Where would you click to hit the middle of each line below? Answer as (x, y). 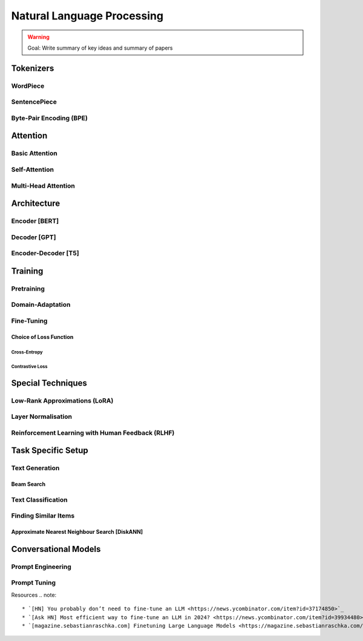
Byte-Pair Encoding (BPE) (49, 118)
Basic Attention (34, 153)
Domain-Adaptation (41, 304)
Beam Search (28, 484)
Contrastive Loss (29, 366)
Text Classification (39, 499)
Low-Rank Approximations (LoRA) (62, 401)
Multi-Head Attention (43, 186)
